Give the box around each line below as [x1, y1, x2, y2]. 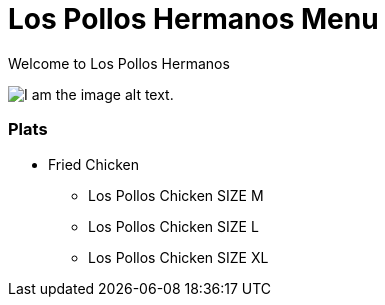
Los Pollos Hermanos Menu [8, 2, 379, 36]
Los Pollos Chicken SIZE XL [88, 248, 269, 266]
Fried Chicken [48, 155, 140, 173]
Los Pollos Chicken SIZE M [88, 186, 264, 204]
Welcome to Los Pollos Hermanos [8, 54, 230, 72]
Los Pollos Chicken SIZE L [88, 217, 259, 235]
